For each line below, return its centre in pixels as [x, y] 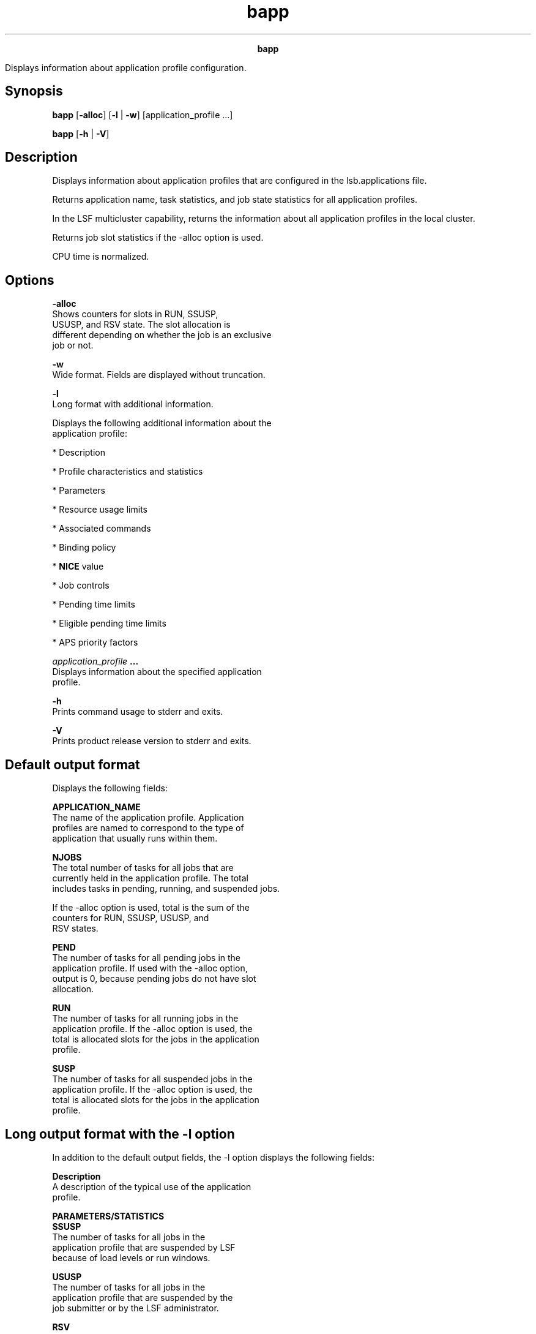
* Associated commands [102, 529]
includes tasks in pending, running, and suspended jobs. [166, 889]
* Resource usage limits [100, 510]
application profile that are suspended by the [143, 1297]
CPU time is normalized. [101, 257]
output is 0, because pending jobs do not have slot [154, 979]
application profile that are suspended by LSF [144, 1247]
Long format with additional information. [133, 404]
